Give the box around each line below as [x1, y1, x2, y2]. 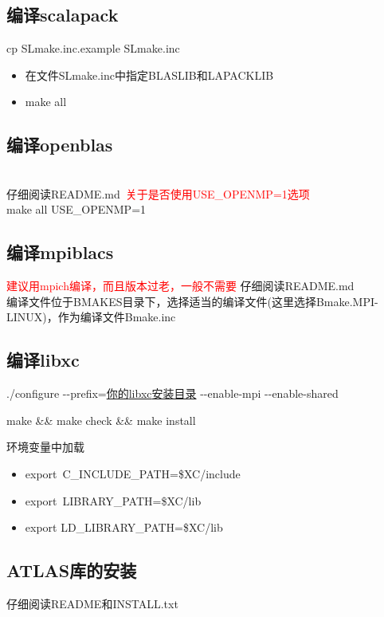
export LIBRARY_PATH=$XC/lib [25, 492, 202, 509]
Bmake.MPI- [315, 293, 378, 309]
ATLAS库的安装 [6, 558, 137, 583]
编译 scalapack [6, 2, 119, 27]
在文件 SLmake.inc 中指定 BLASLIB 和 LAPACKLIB [25, 66, 274, 83]
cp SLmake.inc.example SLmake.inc [6, 40, 180, 57]
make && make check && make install [6, 411, 196, 428]
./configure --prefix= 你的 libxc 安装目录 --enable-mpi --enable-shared [6, 385, 339, 402]
